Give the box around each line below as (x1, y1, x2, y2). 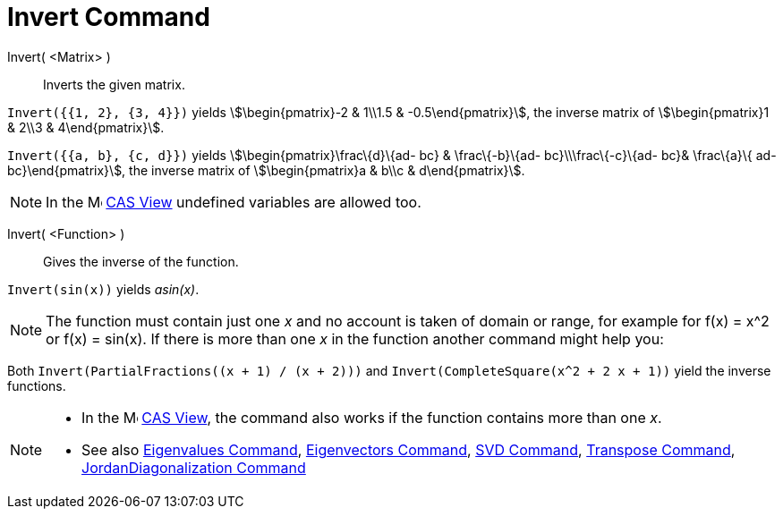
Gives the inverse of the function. (43, 253, 239, 269)
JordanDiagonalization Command (81, 458, 306, 477)
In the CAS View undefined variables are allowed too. (46, 192, 421, 211)
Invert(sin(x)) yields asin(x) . (7, 281, 200, 297)
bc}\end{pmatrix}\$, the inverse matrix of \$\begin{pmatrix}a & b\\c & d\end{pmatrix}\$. (7, 162, 525, 178)
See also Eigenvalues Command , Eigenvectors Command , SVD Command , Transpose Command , (81, 440, 736, 459)
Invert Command (7, 2, 210, 32)
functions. (7, 377, 66, 393)
